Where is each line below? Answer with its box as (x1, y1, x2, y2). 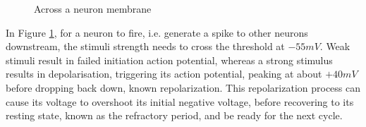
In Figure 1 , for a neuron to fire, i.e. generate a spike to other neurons (6, 25, 308, 40)
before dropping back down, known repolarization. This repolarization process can (6, 80, 361, 95)
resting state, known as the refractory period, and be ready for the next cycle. (6, 108, 343, 123)
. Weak (319, 39, 350, 54)
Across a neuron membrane (34, 1, 152, 16)
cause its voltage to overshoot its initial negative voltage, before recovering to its (6, 94, 354, 109)
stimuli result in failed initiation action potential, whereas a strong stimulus (6, 52, 333, 67)
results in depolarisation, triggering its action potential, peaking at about (6, 66, 322, 81)
